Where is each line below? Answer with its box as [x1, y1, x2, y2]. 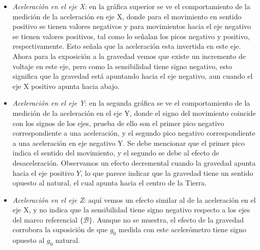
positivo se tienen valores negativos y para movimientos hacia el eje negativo [12, 21, 251, 32]
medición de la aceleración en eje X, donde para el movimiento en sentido [12, 11, 242, 21]
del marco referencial [12, 214, 78, 225]
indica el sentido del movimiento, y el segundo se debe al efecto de [12, 147, 219, 158]
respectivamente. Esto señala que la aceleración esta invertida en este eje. [12, 41, 241, 51]
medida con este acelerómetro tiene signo [119, 224, 246, 235]
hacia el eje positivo [12, 167, 74, 178]
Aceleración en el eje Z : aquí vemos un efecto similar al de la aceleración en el [12, 194, 256, 205]
